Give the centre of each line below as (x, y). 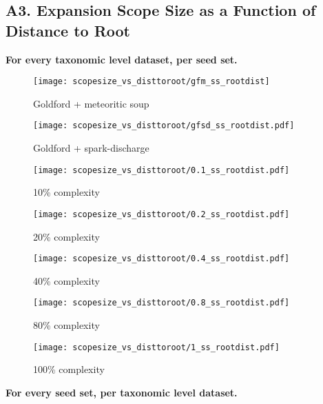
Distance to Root (68, 30)
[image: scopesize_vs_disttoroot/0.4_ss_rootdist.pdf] (161, 259)
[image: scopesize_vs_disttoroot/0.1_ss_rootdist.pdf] (161, 170)
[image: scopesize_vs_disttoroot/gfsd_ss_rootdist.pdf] (164, 126)
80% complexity (66, 325)
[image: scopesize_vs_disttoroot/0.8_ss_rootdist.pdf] (161, 303)
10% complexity (66, 192)
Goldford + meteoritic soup (91, 103)
